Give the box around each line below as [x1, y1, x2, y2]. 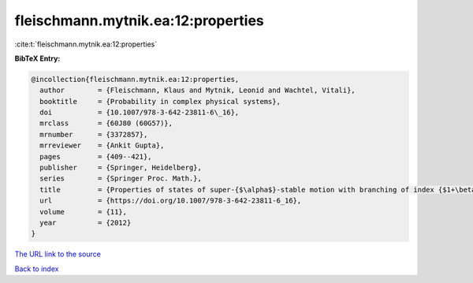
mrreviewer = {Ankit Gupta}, [39, 141, 165, 150]
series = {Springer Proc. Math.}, [39, 174, 203, 183]
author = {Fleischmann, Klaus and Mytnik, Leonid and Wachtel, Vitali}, [39, 86, 356, 95]
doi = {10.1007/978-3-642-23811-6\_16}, [39, 108, 240, 117]
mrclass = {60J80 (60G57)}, [39, 119, 173, 128]
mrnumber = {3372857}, [39, 130, 148, 139]
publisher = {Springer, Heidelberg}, [39, 163, 203, 173]
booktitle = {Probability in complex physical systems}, [39, 97, 281, 106]
